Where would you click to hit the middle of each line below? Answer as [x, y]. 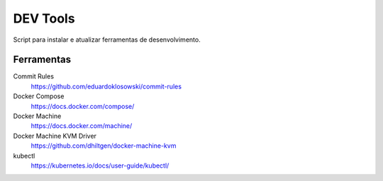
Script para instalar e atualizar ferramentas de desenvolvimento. [107, 40]
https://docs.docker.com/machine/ [82, 126]
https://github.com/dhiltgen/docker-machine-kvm [104, 146]
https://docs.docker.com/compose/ [83, 106]
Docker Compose [39, 96]
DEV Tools [44, 18]
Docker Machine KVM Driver [55, 136]
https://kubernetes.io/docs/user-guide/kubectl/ [100, 165]
